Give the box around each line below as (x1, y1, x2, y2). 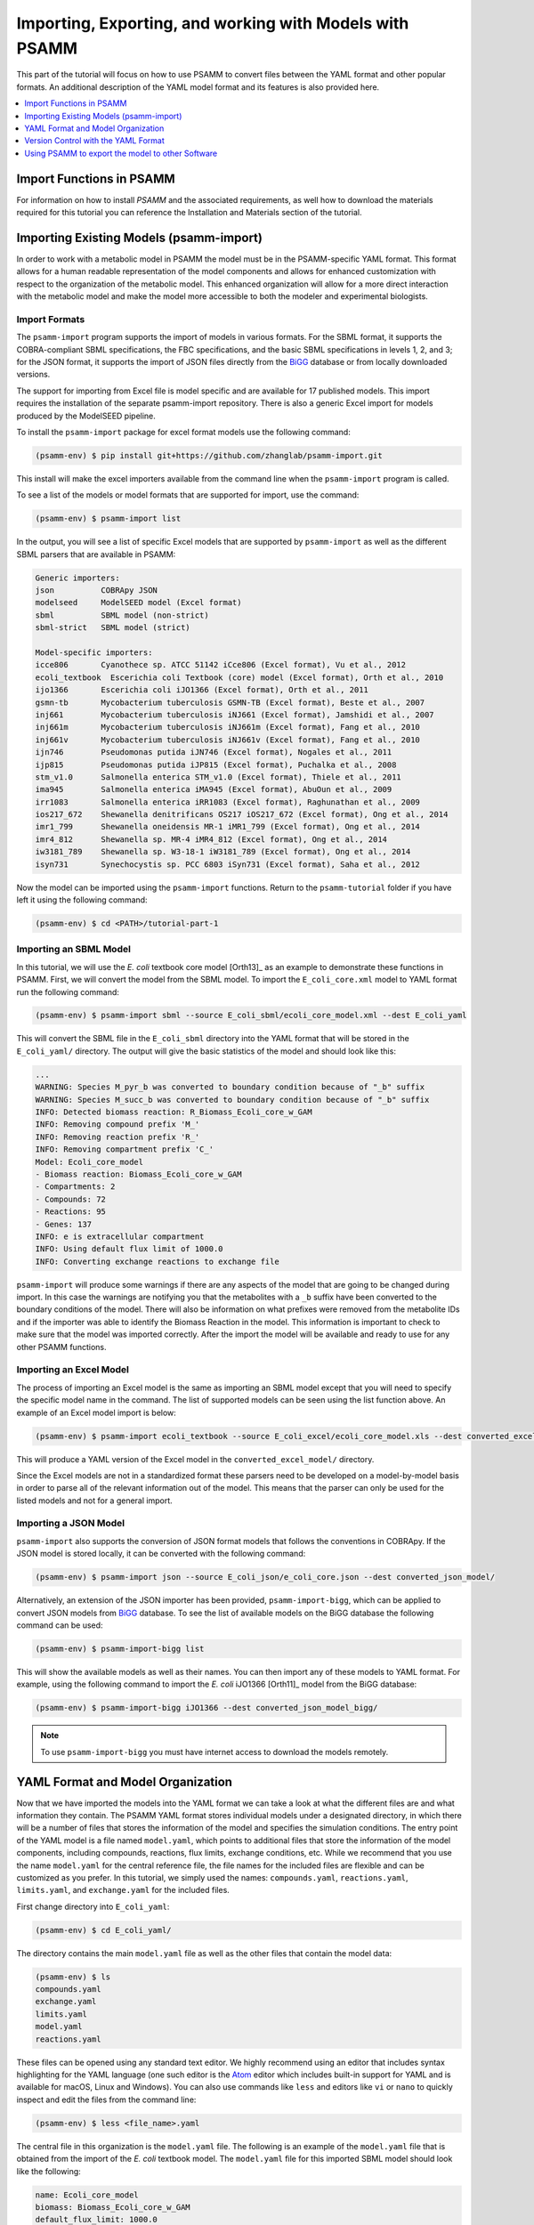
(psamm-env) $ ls (35, 1971, 111, 1982)
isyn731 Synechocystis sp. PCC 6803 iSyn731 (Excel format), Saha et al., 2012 (35, 859, 420, 870)
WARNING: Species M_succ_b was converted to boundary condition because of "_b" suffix (35, 1095, 430, 1104)
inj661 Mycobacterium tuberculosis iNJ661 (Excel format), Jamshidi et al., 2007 (35, 709, 435, 720)
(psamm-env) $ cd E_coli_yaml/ (35, 1925, 173, 1935)
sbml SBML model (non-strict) (35, 610, 209, 620)
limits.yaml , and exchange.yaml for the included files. (16, 1885, 231, 1896)
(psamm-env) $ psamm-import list (35, 514, 182, 524)
